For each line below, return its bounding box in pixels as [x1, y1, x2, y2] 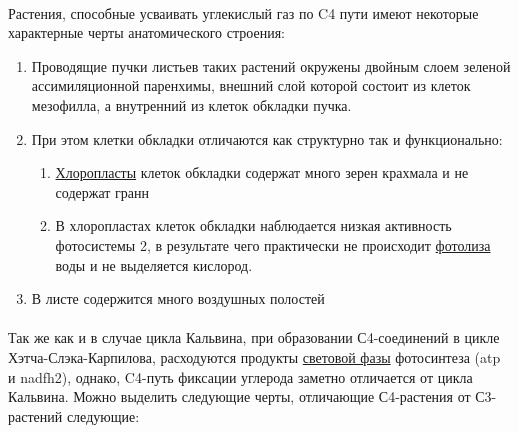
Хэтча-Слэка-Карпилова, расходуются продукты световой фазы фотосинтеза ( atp [8, 346, 501, 367]
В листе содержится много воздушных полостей [31, 288, 325, 309]
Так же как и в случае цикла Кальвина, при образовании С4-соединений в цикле [8, 327, 500, 348]
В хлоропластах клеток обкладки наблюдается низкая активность [55, 215, 452, 236]
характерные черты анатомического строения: [8, 22, 285, 43]
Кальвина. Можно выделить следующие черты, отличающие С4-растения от [8, 386, 471, 407]
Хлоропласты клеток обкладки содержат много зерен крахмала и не [55, 162, 469, 183]
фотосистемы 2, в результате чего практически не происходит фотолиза [55, 234, 491, 255]
